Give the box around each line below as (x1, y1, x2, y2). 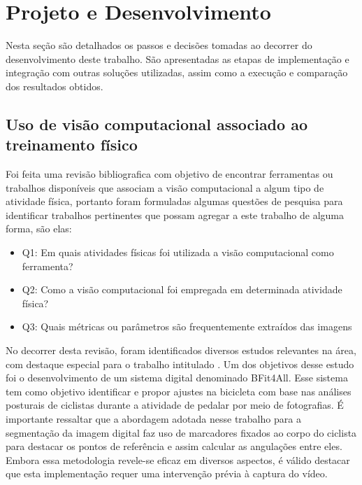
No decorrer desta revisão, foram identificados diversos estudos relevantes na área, (6, 343, 356, 358)
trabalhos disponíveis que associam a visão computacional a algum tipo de (6, 180, 324, 195)
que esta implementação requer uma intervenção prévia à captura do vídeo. (6, 466, 328, 481)
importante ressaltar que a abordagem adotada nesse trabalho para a (6, 412, 301, 426)
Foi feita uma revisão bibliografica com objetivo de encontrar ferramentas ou (6, 167, 333, 181)
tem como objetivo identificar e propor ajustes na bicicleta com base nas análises (6, 384, 352, 398)
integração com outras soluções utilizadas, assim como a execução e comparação (6, 65, 348, 80)
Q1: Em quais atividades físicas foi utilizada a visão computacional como (22, 245, 334, 260)
